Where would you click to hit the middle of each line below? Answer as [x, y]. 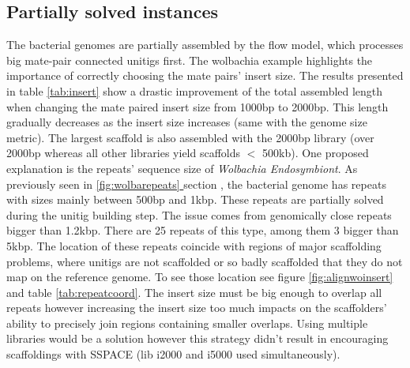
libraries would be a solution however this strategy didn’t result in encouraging [197, 338]
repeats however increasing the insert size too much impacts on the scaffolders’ [197, 308]
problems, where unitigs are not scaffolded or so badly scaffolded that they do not [205, 261]
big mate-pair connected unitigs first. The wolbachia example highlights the [190, 60]
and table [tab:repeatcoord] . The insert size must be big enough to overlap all [194, 292]
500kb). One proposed [316, 153]
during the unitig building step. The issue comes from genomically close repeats [199, 214]
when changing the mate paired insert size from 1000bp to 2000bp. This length [197, 106]
